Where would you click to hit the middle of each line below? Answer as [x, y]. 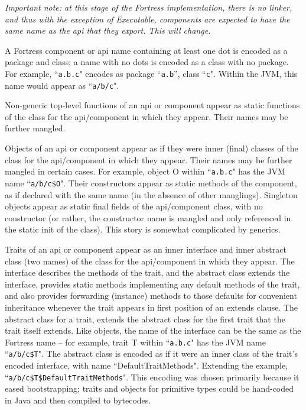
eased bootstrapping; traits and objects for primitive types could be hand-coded [149, 388]
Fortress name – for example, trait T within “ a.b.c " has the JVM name [135, 342]
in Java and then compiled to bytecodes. [78, 400]
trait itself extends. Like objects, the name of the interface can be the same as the [153, 330]
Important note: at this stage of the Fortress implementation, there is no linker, [149, 7]
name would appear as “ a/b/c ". [62, 85]
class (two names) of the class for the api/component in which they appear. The [150, 261]
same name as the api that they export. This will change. [108, 30]
